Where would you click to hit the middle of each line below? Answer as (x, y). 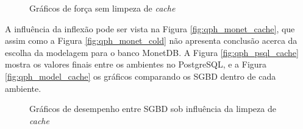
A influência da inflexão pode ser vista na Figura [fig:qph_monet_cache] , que (150, 28)
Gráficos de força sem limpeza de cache (102, 8)
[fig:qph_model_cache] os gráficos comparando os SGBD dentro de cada (141, 76)
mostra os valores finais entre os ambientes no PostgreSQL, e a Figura (136, 64)
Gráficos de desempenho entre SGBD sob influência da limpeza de (153, 109)
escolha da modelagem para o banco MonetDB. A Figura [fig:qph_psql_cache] (152, 52)
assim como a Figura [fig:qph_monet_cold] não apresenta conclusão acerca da (151, 40)
